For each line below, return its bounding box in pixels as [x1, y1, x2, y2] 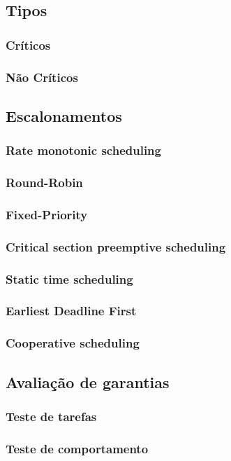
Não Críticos [6, 68, 78, 85]
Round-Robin [6, 174, 83, 191]
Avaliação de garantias [6, 371, 170, 392]
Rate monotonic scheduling [6, 142, 161, 159]
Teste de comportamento [6, 439, 149, 457]
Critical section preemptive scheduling [6, 238, 226, 255]
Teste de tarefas [6, 407, 97, 425]
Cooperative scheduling [6, 334, 140, 352]
